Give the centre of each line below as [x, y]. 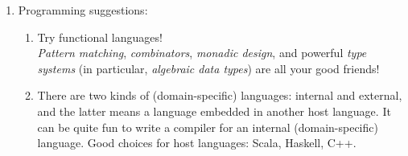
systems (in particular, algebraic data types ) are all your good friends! [208, 68]
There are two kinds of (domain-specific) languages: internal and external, [220, 95]
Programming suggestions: [83, 10]
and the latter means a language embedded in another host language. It [214, 111]
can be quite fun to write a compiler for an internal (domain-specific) [208, 127]
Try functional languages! [100, 37]
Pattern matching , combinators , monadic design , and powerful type [202, 53]
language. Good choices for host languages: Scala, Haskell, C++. [197, 143]
